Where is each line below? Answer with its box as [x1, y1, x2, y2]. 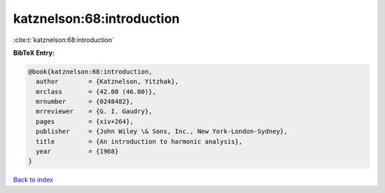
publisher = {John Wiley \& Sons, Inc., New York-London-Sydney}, [36, 127, 288, 135]
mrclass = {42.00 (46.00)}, [36, 88, 157, 95]
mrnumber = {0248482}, [36, 98, 134, 106]
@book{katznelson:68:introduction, [28, 68, 153, 75]
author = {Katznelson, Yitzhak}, [36, 78, 179, 85]
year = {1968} [36, 147, 119, 156]
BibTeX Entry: [13, 48, 55, 57]
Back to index [13, 175, 53, 184]
